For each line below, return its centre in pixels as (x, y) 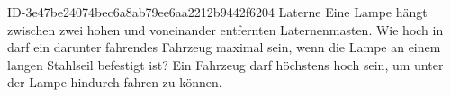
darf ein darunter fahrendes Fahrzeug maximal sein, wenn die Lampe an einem (224, 47)
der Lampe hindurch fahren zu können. (115, 82)
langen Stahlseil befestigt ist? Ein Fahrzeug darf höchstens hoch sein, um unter (225, 64)
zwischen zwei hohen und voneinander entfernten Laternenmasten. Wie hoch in (225, 29)
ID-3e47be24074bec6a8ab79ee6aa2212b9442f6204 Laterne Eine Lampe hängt (217, 12)
